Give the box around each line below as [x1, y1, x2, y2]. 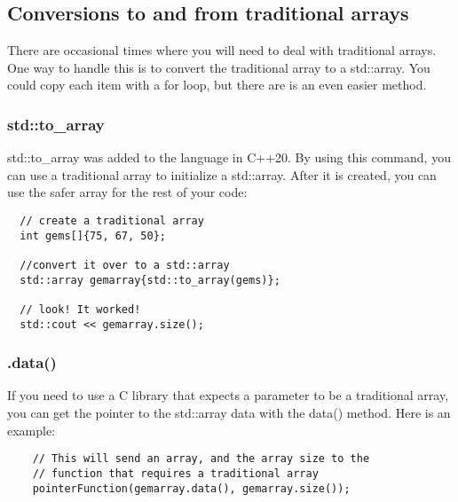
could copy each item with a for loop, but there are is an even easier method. [7, 75, 427, 94]
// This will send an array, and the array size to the [32, 452, 370, 466]
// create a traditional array [20, 214, 204, 227]
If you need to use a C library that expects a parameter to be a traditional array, [7, 386, 449, 404]
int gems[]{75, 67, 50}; [20, 229, 166, 242]
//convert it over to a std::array [20, 258, 230, 271]
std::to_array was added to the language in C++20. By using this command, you [7, 148, 451, 167]
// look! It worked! [20, 302, 141, 316]
